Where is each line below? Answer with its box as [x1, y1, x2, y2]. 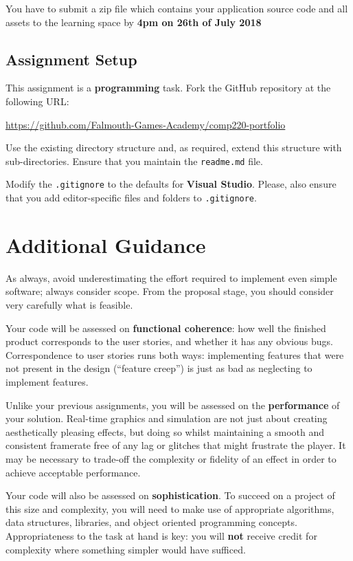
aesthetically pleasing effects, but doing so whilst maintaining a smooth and [5, 424, 325, 439]
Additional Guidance [5, 230, 206, 258]
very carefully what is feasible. [5, 298, 133, 312]
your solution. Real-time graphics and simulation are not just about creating [5, 411, 328, 426]
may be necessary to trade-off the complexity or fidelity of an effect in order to [5, 451, 337, 465]
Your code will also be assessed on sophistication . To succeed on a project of [5, 488, 335, 503]
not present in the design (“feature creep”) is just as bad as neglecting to [5, 361, 312, 375]
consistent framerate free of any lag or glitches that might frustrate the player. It [5, 438, 346, 452]
